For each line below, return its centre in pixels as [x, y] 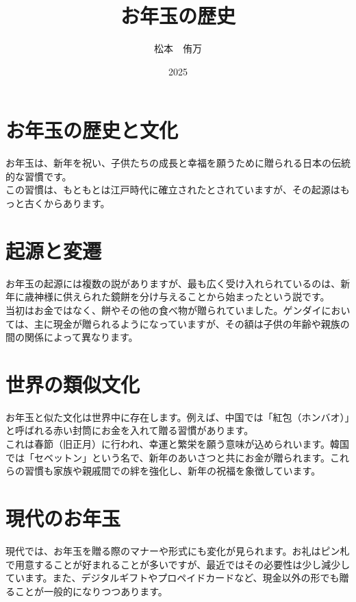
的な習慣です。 [39, 176]
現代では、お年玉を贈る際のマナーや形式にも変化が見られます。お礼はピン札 [178, 550]
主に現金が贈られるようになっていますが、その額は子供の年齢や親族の [192, 323]
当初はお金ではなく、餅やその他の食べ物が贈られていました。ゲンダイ [164, 310]
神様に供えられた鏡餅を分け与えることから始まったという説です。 [182, 297]
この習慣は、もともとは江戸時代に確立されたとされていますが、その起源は [173, 190]
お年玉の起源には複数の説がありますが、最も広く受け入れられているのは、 [173, 283]
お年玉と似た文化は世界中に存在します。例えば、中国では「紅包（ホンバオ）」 [178, 417]
